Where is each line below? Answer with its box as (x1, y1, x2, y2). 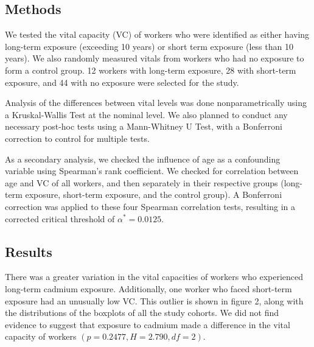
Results (5, 242, 52, 261)
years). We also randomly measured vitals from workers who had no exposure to (5, 52, 304, 65)
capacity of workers (5, 330, 77, 343)
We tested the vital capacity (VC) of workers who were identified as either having (5, 28, 310, 41)
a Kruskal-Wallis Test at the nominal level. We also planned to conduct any (5, 108, 288, 121)
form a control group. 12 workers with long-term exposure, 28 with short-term (5, 63, 296, 76)
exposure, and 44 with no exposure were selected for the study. (5, 75, 239, 88)
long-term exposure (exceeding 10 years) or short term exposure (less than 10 (5, 40, 293, 52)
